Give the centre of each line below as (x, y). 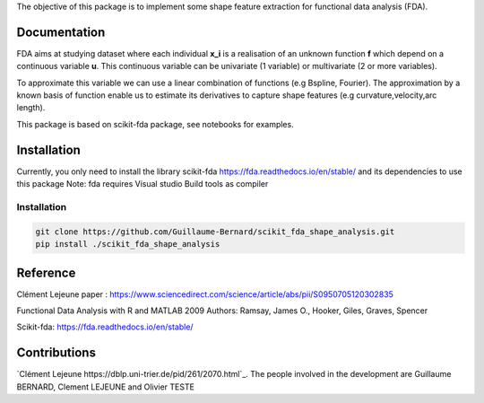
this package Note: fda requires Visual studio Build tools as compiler (143, 184)
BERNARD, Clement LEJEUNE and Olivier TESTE (105, 387)
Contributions (56, 353)
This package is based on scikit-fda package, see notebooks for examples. (156, 124)
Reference (46, 272)
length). (31, 108)
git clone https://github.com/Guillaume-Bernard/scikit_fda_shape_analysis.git (215, 232)
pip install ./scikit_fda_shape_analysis (128, 244)
